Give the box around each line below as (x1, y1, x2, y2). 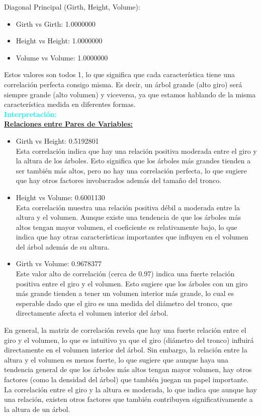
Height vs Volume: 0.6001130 (16, 192, 105, 202)
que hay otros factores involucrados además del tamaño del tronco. (16, 175, 222, 186)
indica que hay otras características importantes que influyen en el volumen (16, 231, 248, 242)
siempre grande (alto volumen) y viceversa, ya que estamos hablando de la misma (4, 89, 256, 99)
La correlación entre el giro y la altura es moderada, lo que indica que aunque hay (4, 384, 257, 394)
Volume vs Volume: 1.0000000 (16, 52, 108, 63)
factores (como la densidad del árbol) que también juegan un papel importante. (4, 374, 249, 384)
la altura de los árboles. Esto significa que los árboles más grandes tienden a (16, 155, 251, 166)
